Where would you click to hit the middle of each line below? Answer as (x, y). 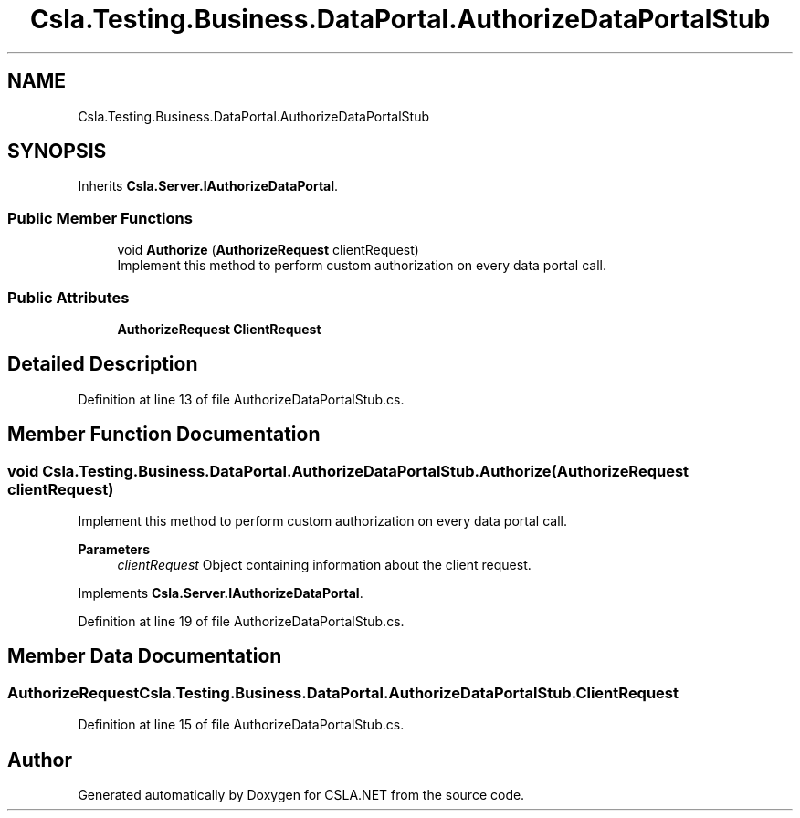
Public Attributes (68, 297)
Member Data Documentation (145, 656)
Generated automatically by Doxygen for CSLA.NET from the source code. (301, 795)
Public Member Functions (100, 218)
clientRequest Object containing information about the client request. (324, 565)
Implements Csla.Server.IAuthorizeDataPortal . (221, 593)
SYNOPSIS (57, 152)
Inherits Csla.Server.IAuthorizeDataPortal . (208, 186)
